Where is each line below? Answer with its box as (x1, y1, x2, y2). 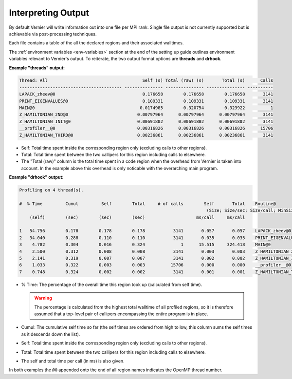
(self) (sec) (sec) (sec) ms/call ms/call (29, 214, 245, 220)
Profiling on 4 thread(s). (19, 188, 84, 193)
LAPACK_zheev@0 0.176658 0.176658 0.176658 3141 (19, 92, 274, 97)
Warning (34, 295, 52, 301)
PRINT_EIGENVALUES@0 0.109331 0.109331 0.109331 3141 (19, 98, 274, 104)
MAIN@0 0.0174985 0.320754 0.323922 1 (19, 105, 274, 111)
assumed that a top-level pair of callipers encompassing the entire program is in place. (34, 311, 208, 317)
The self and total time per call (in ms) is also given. (21, 358, 125, 364)
